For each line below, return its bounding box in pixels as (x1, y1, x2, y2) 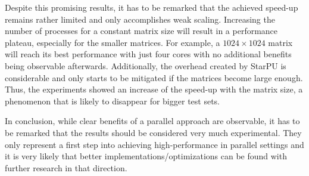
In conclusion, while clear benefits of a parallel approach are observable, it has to (5, 115, 300, 127)
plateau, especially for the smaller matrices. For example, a (5, 36, 220, 48)
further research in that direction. (5, 161, 127, 174)
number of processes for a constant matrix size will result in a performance (5, 24, 278, 37)
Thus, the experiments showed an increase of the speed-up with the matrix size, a (5, 83, 303, 95)
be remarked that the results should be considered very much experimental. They (5, 126, 302, 138)
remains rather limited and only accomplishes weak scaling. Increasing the (5, 13, 275, 25)
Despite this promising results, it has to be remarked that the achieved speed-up (5, 1, 298, 13)
